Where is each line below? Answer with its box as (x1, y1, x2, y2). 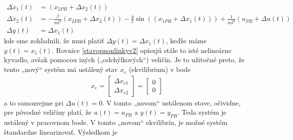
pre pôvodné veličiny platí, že (4, 107, 92, 117)
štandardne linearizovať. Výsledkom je (4, 126, 118, 137)
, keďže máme (166, 35, 207, 46)
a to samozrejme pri (4, 97, 63, 107)
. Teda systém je (177, 107, 227, 117)
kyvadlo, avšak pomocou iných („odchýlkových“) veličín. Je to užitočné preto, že (4, 54, 245, 65)
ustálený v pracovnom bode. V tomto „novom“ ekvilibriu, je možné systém (4, 117, 228, 127)
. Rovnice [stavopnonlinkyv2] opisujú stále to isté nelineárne (52, 45, 231, 55)
